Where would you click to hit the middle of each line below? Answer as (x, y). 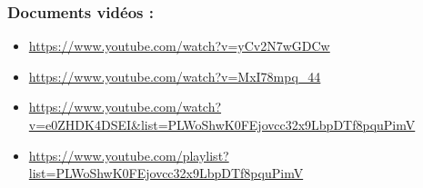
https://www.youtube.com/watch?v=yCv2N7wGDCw (179, 46)
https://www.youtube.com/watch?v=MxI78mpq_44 (175, 76)
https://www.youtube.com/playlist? (129, 155)
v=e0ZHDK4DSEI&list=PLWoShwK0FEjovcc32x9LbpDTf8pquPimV (222, 124)
